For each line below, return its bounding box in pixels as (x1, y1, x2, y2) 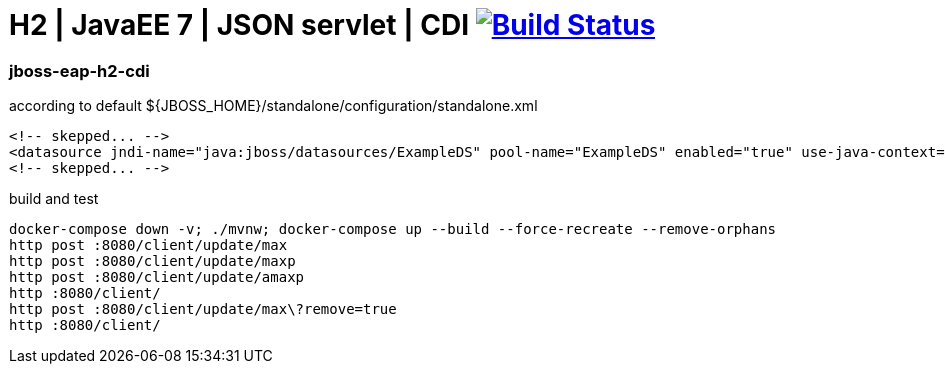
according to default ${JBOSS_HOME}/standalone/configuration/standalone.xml (9, 97, 538, 115)
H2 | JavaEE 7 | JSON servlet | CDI (9, 8, 470, 42)
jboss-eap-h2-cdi (9, 60, 150, 81)
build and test (9, 190, 99, 208)
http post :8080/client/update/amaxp (9, 269, 305, 286)
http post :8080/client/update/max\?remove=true (9, 301, 397, 318)
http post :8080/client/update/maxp (9, 253, 296, 270)
